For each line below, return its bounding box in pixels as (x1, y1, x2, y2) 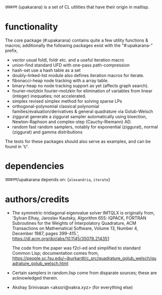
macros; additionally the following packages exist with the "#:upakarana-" (5, 42, 153, 48)
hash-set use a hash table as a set (12, 67, 81, 73)
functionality (5, 21, 58, 32)
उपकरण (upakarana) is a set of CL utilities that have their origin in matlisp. (5, 4, 149, 10)
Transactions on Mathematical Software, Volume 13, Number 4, (12, 225, 138, 231)
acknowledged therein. (12, 275, 58, 280)
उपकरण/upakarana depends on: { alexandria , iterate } (5, 176, 111, 182)
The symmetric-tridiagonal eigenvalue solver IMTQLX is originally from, (12, 210, 155, 216)
